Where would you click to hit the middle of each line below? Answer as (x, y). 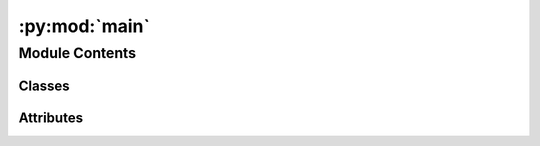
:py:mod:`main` (84, 26)
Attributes (51, 117)
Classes (44, 85)
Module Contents (77, 53)
